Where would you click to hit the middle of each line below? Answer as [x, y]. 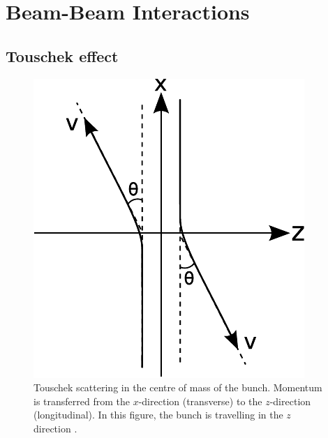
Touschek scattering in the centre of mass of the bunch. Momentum [178, 387]
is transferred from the [82, 401]
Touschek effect [62, 55]
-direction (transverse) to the [200, 401]
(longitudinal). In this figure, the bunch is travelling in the [158, 415]
